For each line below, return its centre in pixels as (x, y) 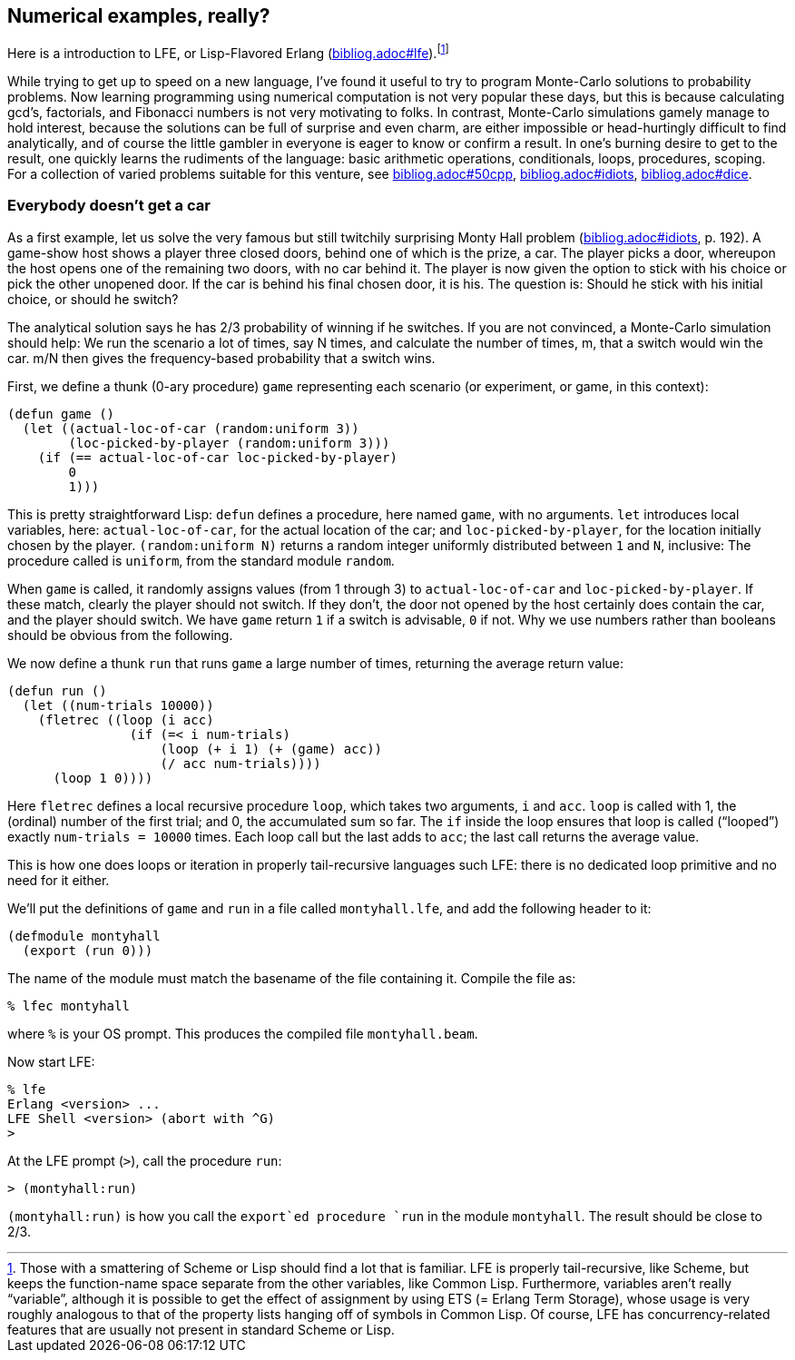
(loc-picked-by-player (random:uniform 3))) (229, 443)
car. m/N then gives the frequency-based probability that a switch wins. (221, 358)
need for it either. (59, 880)
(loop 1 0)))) (103, 778)
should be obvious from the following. (120, 635)
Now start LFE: (51, 1061)
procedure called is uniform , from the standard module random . (201, 560)
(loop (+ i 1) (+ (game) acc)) (271, 749)
